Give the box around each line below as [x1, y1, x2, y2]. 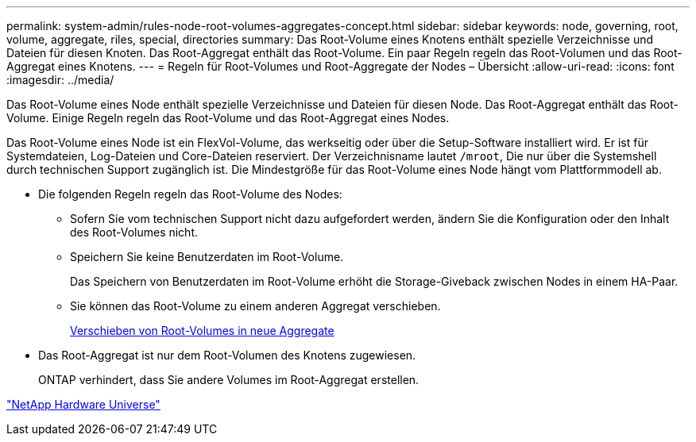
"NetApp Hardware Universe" [6, 398, 160, 411]
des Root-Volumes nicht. [70, 225, 199, 239]
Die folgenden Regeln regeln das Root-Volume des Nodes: [38, 187, 342, 201]
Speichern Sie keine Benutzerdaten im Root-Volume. [70, 250, 344, 263]
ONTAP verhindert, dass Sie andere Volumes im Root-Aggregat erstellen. [38, 373, 420, 386]
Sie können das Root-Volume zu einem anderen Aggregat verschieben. [70, 299, 441, 313]
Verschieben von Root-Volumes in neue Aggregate [70, 324, 334, 337]
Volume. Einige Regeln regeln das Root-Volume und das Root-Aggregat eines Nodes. [6, 111, 450, 125]
